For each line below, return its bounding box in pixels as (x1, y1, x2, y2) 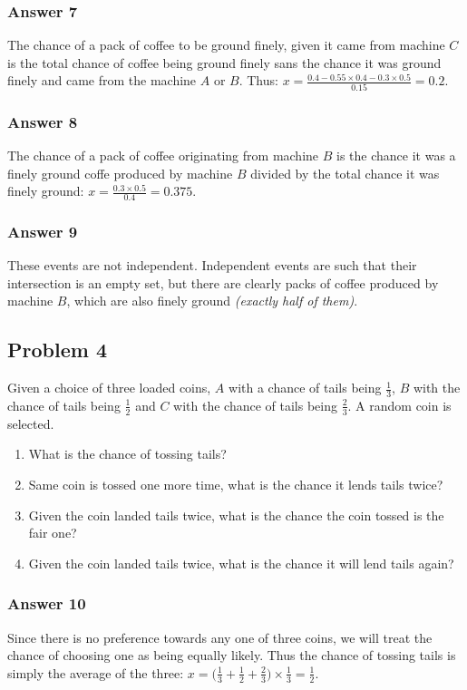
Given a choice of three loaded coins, (7, 378, 211, 397)
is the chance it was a (336, 145, 456, 164)
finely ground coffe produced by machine (7, 163, 233, 182)
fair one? (28, 523, 77, 542)
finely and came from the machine (7, 71, 197, 90)
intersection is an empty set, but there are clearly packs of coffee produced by (7, 273, 439, 292)
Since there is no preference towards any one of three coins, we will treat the (7, 627, 433, 646)
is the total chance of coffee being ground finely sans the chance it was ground (7, 53, 442, 72)
